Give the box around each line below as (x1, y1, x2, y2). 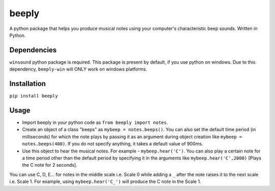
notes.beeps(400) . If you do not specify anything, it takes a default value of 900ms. (22, 141, 203, 147)
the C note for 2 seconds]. (22, 162, 77, 168)
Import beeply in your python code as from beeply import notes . (22, 119, 168, 125)
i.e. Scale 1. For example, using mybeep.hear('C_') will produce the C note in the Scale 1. (9, 178, 201, 185)
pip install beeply (9, 93, 58, 99)
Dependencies (9, 46, 57, 54)
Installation (9, 79, 46, 88)
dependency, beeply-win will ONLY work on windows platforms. (9, 66, 147, 72)
